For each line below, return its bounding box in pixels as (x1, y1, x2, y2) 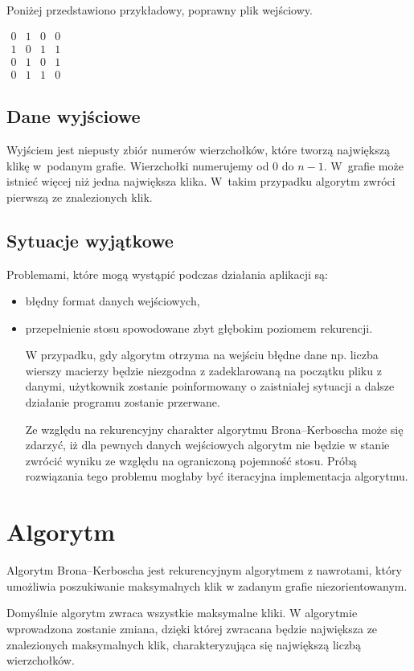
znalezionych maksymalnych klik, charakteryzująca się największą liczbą (6, 636, 361, 653)
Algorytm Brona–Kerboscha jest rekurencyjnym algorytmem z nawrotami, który (6, 562, 402, 579)
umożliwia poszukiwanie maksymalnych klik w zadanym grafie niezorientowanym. (6, 577, 408, 594)
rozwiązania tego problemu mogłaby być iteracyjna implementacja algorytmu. (25, 468, 408, 485)
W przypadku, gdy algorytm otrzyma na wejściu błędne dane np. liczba (25, 346, 379, 363)
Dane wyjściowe (6, 104, 141, 129)
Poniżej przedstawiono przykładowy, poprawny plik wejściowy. (6, 2, 313, 18)
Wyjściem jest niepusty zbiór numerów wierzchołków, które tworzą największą (6, 141, 390, 158)
